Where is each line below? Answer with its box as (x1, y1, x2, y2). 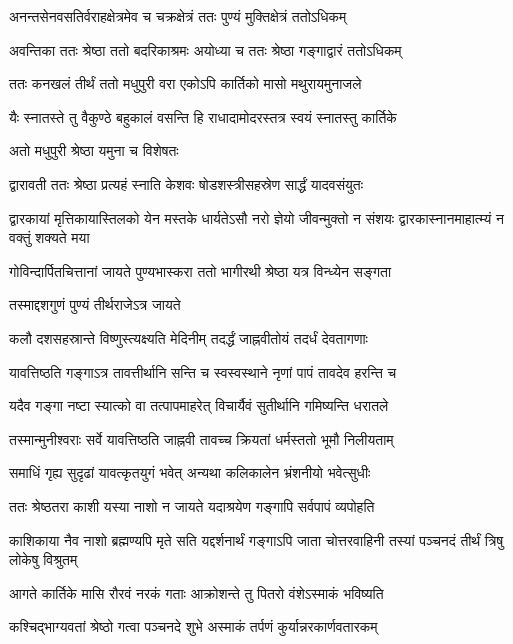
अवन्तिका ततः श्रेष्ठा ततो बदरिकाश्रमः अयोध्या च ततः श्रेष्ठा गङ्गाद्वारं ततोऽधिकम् (9, 39, 402, 60)
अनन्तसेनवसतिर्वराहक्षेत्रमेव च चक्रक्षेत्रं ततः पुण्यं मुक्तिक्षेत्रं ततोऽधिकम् (9, 6, 347, 26)
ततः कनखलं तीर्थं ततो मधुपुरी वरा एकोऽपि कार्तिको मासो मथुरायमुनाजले (9, 73, 362, 94)
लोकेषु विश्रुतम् (9, 549, 78, 570)
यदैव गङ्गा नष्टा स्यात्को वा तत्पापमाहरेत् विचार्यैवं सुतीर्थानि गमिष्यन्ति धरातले (9, 395, 389, 416)
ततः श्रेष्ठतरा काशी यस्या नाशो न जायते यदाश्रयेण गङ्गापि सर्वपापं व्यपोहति (9, 495, 375, 516)
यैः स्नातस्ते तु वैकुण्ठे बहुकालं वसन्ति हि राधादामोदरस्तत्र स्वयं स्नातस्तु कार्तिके (9, 106, 397, 127)
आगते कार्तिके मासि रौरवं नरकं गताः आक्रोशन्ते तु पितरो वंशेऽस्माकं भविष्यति (9, 582, 384, 603)
